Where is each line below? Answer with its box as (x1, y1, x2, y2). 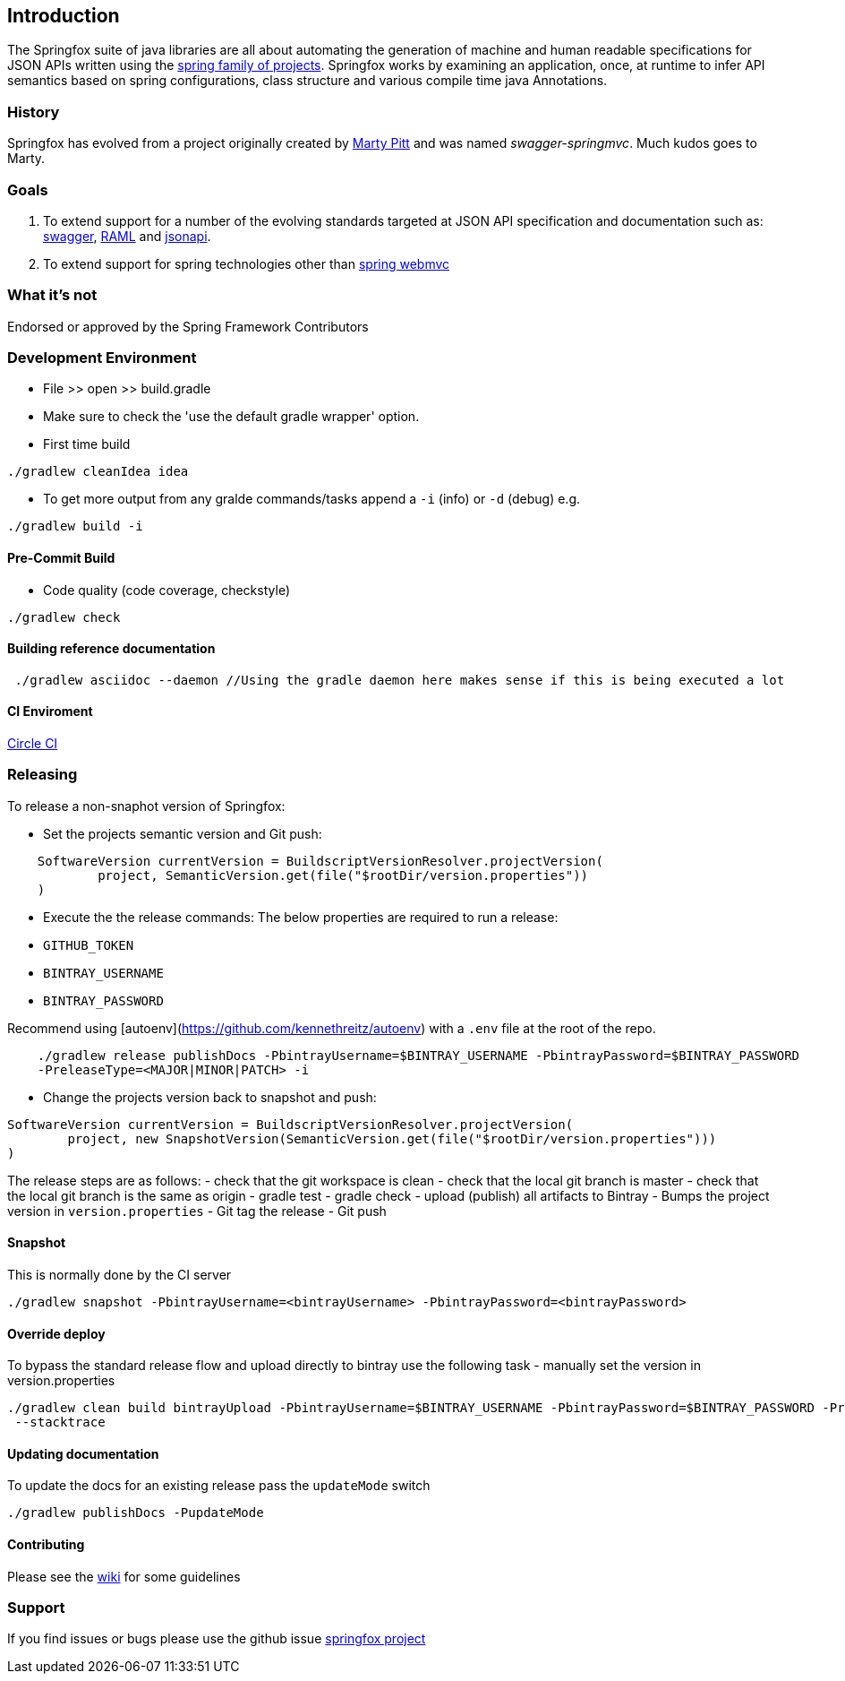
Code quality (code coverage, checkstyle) (43, 582, 290, 598)
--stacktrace (14, 1415, 106, 1430)
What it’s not (7, 286, 98, 305)
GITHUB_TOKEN (43, 937, 134, 953)
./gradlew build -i (7, 519, 143, 534)
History (7, 102, 60, 121)
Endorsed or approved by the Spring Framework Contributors (7, 318, 369, 334)
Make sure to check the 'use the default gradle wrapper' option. (43, 409, 420, 425)
